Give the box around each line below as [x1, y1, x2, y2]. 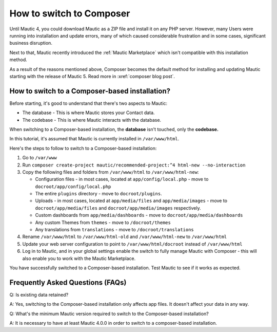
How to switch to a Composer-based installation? [9, 86, 170, 95]
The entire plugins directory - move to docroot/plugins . [35, 191, 162, 197]
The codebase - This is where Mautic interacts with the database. [22, 117, 162, 123]
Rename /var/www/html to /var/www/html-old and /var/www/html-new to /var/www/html [22, 234, 227, 240]
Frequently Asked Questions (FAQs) [9, 278, 127, 287]
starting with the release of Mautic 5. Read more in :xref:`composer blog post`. [9, 73, 175, 79]
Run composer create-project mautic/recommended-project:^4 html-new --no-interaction [22, 162, 246, 168]
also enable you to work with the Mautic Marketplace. [22, 255, 136, 262]
